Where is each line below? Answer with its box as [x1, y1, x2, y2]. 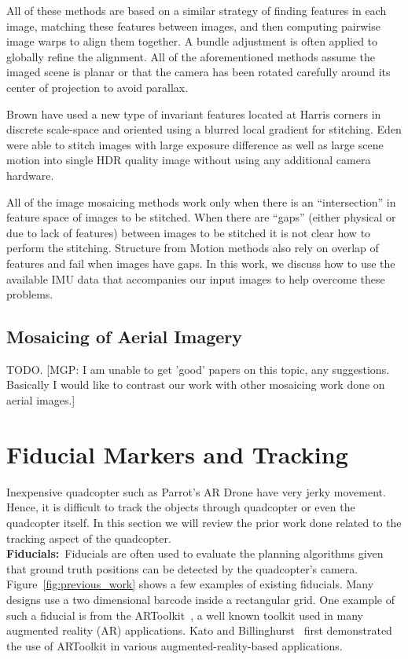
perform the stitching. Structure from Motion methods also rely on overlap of [6, 240, 379, 256]
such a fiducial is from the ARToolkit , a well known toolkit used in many [6, 606, 363, 623]
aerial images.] [6, 392, 75, 408]
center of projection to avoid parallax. [6, 79, 189, 95]
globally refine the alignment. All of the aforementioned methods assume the [6, 48, 375, 64]
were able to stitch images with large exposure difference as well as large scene [6, 136, 384, 152]
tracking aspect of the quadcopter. [6, 529, 171, 546]
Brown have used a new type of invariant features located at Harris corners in [6, 105, 381, 122]
